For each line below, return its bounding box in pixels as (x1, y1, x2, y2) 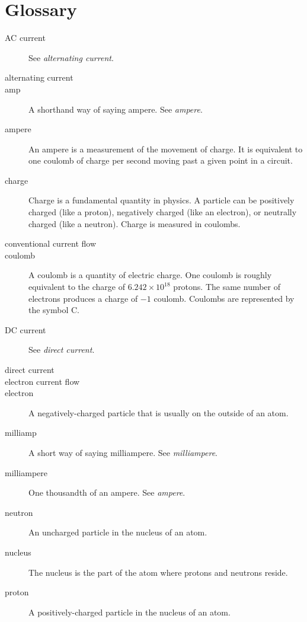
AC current (5, 31, 46, 44)
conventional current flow (5, 237, 97, 250)
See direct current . (28, 343, 95, 356)
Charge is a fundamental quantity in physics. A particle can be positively (28, 194, 295, 206)
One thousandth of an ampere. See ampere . (28, 486, 186, 499)
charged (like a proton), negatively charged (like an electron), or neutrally (28, 206, 297, 218)
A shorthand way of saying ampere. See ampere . (28, 103, 203, 115)
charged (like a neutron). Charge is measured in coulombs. (28, 217, 241, 229)
